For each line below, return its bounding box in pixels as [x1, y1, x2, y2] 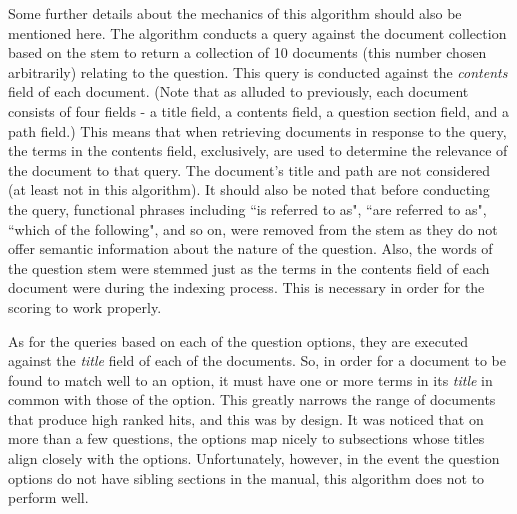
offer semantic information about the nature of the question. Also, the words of [8, 238, 493, 259]
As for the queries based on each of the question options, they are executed [8, 330, 469, 351]
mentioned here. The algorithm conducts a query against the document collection [8, 22, 507, 43]
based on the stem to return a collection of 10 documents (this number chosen [8, 42, 487, 63]
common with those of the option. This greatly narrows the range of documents [8, 389, 496, 410]
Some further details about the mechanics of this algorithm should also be [8, 3, 462, 23]
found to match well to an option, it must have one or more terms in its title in [8, 369, 493, 390]
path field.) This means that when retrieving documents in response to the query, [8, 120, 507, 141]
